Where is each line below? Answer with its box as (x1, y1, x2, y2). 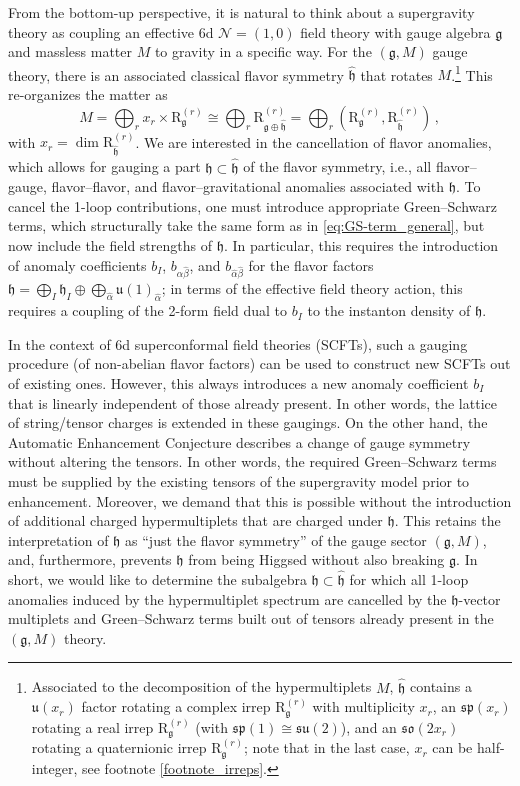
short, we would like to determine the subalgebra (8, 569, 307, 590)
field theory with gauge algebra (300, 21, 491, 42)
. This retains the (394, 510, 501, 531)
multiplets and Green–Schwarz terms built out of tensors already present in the (8, 608, 494, 629)
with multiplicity (312, 696, 415, 717)
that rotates (360, 64, 433, 85)
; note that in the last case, (243, 737, 410, 758)
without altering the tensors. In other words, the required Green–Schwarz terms (8, 451, 497, 472)
